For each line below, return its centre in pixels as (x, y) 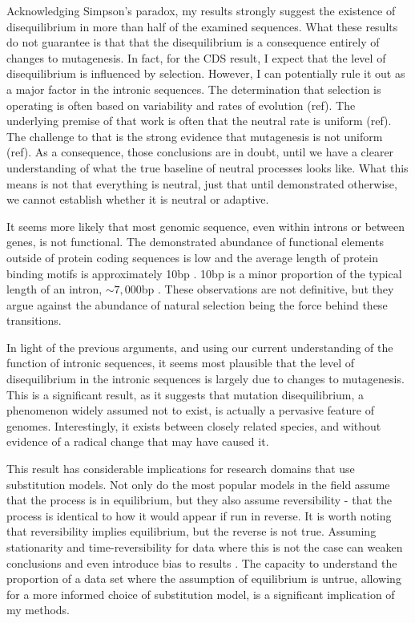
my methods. (38, 610)
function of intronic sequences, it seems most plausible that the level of (181, 363)
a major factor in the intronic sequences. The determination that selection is (194, 89)
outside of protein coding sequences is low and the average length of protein (192, 257)
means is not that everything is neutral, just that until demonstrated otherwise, (202, 183)
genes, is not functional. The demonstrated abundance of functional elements (195, 242)
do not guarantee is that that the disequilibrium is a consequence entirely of (193, 42)
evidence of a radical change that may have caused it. (138, 441)
